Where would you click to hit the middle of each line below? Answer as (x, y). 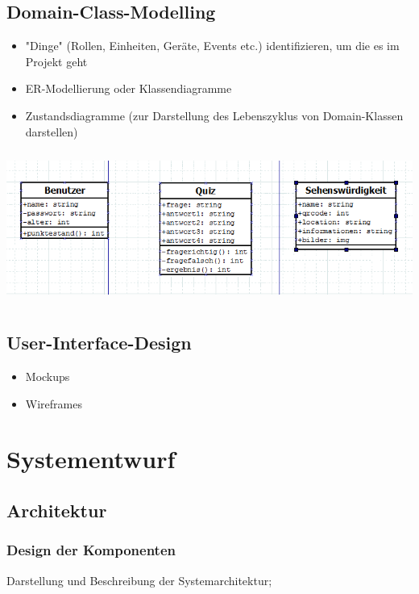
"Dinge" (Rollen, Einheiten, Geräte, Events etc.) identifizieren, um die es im (212, 46)
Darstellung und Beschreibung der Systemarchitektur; (139, 580)
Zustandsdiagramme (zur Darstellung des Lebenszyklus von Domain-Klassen (214, 115)
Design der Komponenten (91, 550)
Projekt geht (56, 61)
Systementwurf (91, 459)
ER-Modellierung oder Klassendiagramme (129, 88)
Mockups (48, 376)
